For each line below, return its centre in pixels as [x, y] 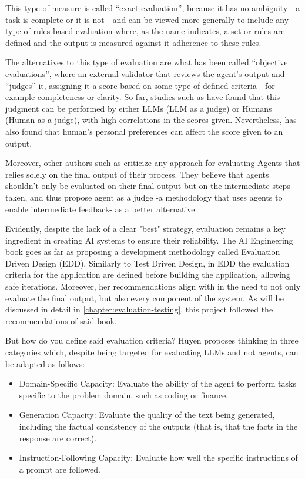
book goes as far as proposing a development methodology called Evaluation [143, 252]
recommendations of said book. [61, 320]
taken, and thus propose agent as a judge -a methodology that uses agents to [144, 197]
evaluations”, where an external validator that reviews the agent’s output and [145, 73]
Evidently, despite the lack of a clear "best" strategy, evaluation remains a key [145, 229]
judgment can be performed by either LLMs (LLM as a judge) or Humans [139, 108]
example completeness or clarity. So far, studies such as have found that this [143, 97]
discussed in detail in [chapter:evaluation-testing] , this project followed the [139, 309]
